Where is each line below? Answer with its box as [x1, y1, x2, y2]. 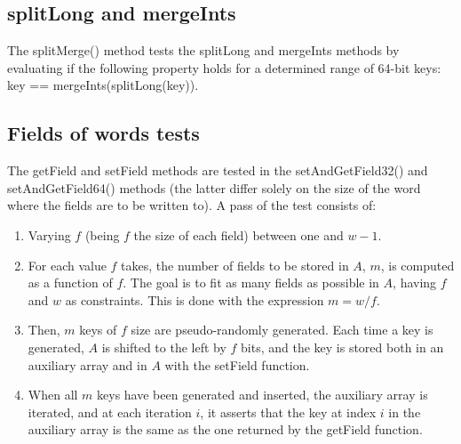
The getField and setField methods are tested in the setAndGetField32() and [7, 161, 428, 180]
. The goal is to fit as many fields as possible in [123, 273, 379, 292]
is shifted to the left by [101, 337, 227, 356]
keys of [79, 320, 117, 339]
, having [393, 273, 437, 292]
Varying [28, 225, 71, 244]
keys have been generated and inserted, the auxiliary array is [97, 385, 428, 404]
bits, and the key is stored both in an [241, 337, 444, 356]
